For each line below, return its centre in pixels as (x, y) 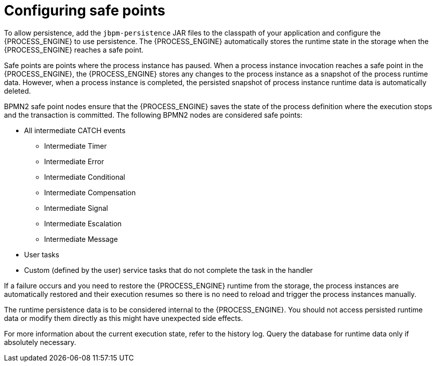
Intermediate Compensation (90, 192)
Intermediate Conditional (85, 177)
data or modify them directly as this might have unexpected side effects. (124, 318)
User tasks (42, 254)
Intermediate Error (74, 161)
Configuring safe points (85, 11)
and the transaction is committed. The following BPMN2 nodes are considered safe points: (153, 115)
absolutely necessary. (40, 342)
